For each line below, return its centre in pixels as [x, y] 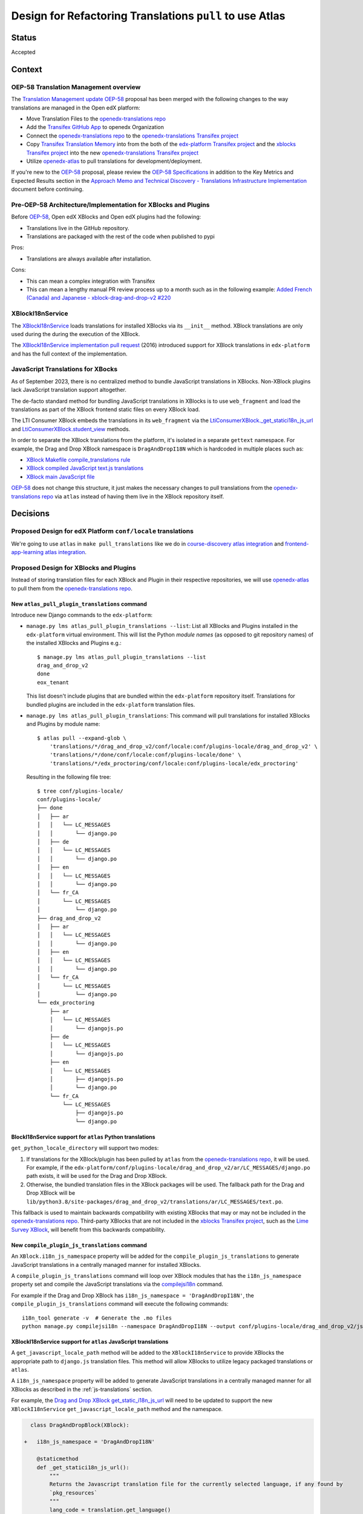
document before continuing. [47, 189]
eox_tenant [53, 682]
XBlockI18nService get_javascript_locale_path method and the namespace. [117, 1409]
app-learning [28, 552]
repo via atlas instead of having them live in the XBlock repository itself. [133, 496]
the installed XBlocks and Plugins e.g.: [74, 643]
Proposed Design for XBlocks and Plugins [74, 567]
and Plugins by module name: [63, 724]
